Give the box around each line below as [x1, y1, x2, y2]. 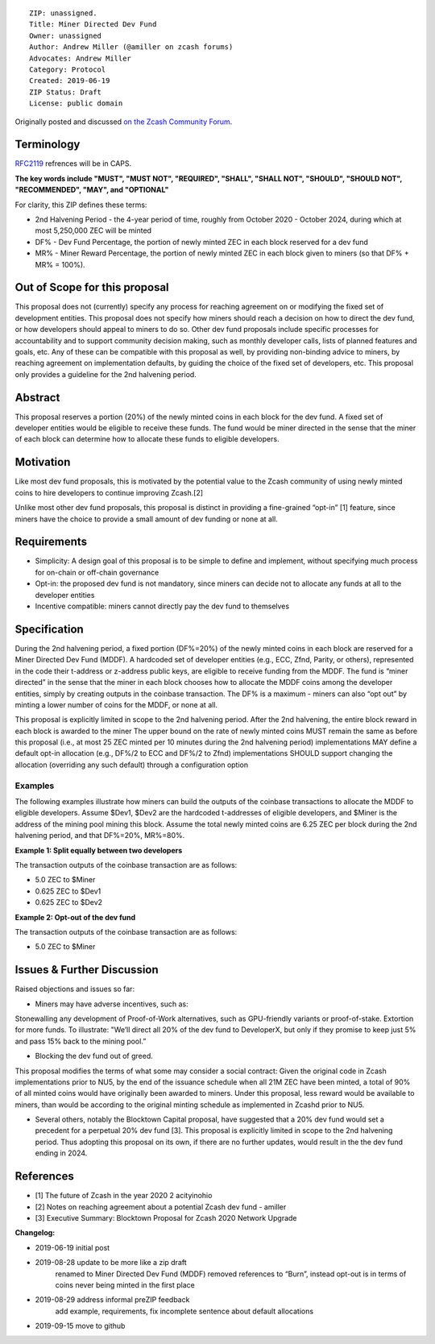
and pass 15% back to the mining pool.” [14, 1036, 147, 1046]
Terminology [14, 138, 81, 151]
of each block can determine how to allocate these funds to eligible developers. [14, 434, 280, 444]
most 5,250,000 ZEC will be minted [35, 226, 152, 235]
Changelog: [14, 1228, 56, 1238]
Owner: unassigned [29, 31, 102, 40]
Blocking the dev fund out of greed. [35, 1052, 153, 1061]
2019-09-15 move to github [35, 1321, 126, 1331]
